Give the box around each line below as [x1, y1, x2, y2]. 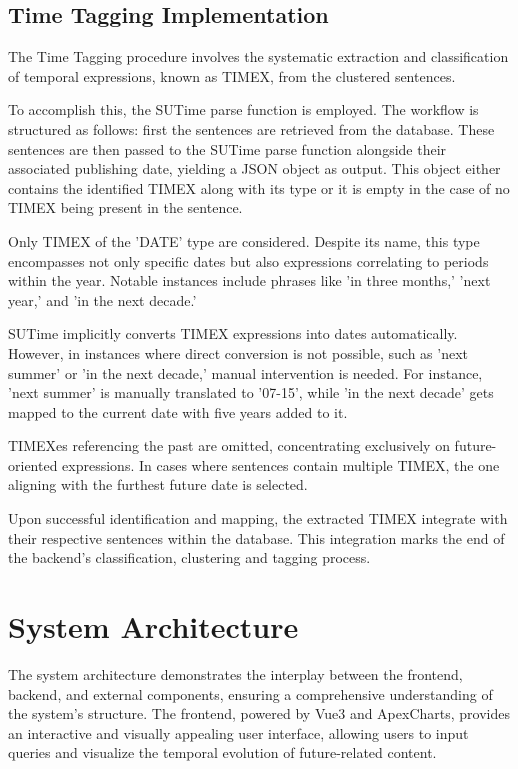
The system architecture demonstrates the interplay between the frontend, [8, 663, 463, 684]
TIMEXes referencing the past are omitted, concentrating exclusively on [8, 435, 450, 456]
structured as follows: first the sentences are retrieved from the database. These [8, 118, 495, 139]
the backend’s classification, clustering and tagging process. [8, 547, 371, 568]
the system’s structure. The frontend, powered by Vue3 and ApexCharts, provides [8, 703, 510, 724]
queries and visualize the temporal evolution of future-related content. [8, 742, 437, 763]
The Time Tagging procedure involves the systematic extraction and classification [8, 46, 509, 67]
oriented [8, 454, 58, 475]
